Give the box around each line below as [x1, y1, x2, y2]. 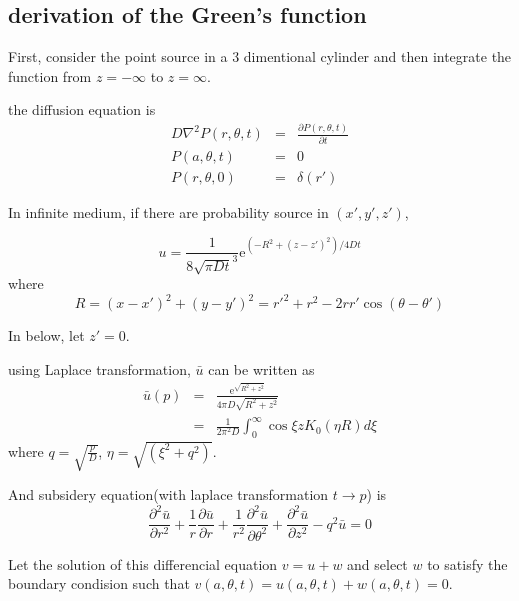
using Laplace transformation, [8, 359, 191, 380]
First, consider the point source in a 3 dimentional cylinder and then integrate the [8, 46, 512, 67]
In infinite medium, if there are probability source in [8, 201, 329, 222]
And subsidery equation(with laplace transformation [8, 484, 329, 505]
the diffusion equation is [8, 99, 156, 120]
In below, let [8, 325, 85, 346]
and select [347, 553, 408, 574]
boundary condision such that [8, 573, 190, 594]
